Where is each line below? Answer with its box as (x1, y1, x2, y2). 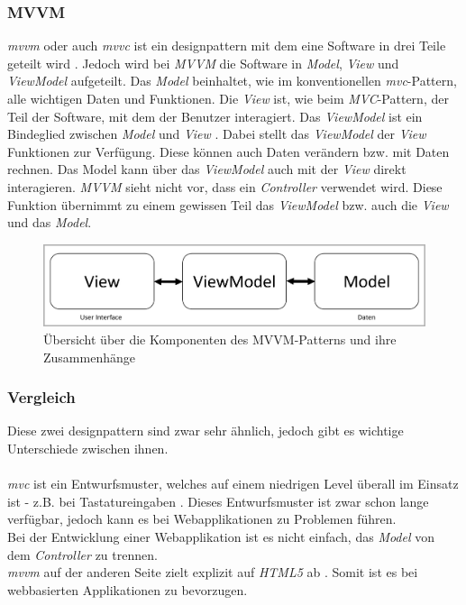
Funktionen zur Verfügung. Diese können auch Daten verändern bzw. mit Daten (7, 142, 450, 160)
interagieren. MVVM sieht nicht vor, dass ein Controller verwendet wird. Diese (7, 177, 443, 196)
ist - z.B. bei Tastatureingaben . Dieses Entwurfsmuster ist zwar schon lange (7, 491, 429, 510)
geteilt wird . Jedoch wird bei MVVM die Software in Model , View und (7, 53, 399, 72)
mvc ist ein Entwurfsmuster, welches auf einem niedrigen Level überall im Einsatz (7, 474, 459, 493)
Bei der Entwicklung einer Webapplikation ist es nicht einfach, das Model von (7, 527, 435, 545)
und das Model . (7, 213, 92, 232)
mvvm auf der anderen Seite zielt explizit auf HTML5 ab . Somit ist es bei (7, 563, 418, 582)
